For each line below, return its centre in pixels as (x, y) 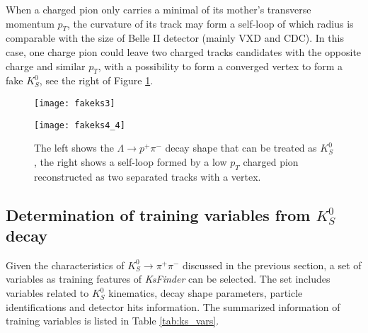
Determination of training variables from (158, 214)
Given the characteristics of (65, 265)
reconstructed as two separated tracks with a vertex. (148, 176)
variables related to (47, 293)
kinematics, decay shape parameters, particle (206, 293)
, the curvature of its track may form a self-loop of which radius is (211, 23)
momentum (30, 23)
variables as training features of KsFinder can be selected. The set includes (168, 279)
